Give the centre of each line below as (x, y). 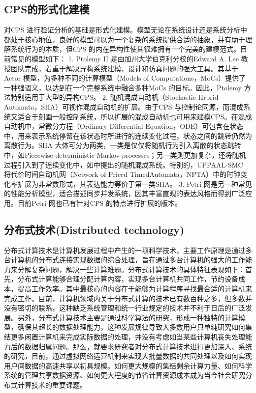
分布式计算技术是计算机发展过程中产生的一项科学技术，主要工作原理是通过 (125, 250)
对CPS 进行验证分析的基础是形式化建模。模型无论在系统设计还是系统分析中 (126, 30)
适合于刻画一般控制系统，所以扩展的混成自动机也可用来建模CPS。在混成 (135, 116)
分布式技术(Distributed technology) (94, 229)
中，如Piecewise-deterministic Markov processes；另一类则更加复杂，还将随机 (125, 154)
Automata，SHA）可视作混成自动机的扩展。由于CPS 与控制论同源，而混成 (124, 106)
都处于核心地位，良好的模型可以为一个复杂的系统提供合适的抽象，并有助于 (125, 39)
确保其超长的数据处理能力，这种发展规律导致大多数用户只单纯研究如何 (131, 327)
